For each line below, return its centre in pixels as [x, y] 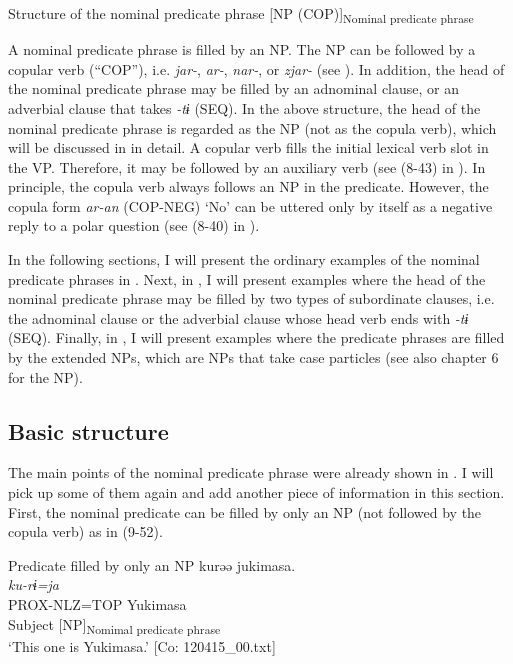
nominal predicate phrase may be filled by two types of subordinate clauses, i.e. [251, 298]
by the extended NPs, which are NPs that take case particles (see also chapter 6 [253, 357]
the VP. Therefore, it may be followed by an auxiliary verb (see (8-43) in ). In [247, 166]
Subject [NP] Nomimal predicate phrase [114, 625]
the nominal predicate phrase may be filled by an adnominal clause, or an [234, 88]
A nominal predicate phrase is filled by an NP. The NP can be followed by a [242, 49]
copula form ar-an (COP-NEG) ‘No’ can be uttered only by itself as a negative [250, 205]
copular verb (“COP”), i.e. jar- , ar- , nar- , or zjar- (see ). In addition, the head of [256, 68]
